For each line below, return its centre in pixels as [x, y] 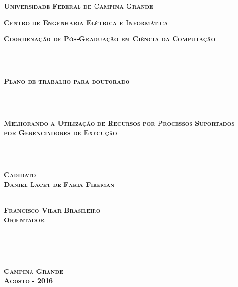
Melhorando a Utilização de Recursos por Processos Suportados [119, 123]
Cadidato [20, 175]
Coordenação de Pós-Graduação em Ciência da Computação [110, 39]
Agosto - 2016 [29, 280]
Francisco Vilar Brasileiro [52, 210]
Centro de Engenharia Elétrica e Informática [86, 22]
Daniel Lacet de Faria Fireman [59, 184]
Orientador [24, 219]
